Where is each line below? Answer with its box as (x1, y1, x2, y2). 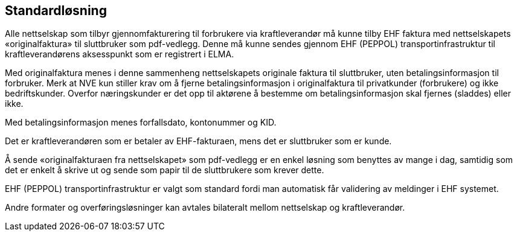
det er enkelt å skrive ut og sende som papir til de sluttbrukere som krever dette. (5, 165, 324, 176)
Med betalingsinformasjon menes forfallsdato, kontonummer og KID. (5, 117, 277, 128)
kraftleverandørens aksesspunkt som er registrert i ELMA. (5, 49, 234, 60)
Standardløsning (5, 3, 107, 18)
